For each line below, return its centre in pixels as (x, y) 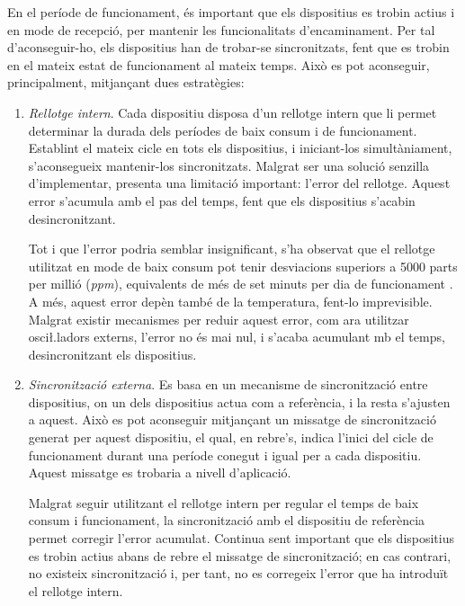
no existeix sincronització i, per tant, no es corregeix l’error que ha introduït (238, 573)
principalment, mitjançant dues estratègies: (126, 82)
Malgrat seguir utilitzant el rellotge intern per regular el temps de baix (224, 502)
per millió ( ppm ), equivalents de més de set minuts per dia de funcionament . (241, 284)
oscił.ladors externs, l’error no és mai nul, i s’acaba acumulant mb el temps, (237, 337)
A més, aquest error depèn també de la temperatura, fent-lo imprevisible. (230, 301)
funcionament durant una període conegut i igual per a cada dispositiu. (225, 454)
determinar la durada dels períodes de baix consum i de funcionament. (223, 130)
